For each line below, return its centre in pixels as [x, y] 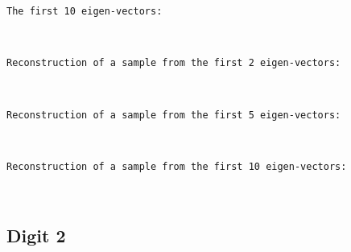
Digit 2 [36, 235]
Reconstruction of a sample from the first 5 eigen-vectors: [174, 115]
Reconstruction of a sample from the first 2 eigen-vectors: [174, 63]
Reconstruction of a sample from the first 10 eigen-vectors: [177, 166]
